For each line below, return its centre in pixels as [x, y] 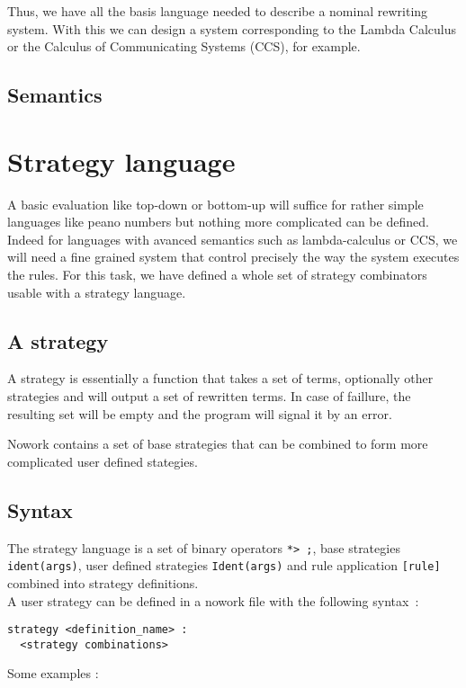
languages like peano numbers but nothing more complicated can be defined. [218, 222]
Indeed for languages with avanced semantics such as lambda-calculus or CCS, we [233, 239]
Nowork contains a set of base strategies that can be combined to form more [218, 444]
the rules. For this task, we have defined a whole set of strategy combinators [217, 275]
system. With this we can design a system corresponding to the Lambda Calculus [232, 28]
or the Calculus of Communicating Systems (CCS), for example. [184, 46]
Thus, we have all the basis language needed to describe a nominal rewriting [218, 11]
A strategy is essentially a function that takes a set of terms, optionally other [220, 378]
